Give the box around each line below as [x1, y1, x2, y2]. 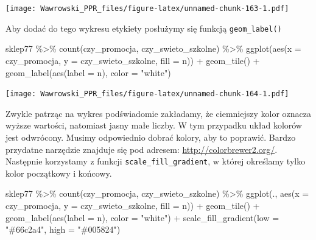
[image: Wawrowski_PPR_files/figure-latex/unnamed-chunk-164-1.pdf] [5, 90, 289, 99]
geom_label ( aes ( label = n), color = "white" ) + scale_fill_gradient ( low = [5, 211, 279, 224]
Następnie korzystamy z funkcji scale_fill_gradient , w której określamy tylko [5, 155, 306, 168]
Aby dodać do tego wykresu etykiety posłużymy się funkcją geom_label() [5, 21, 282, 34]
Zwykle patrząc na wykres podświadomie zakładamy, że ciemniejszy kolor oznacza [5, 107, 311, 119]
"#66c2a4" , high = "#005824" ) [5, 223, 121, 236]
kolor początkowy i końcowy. [5, 166, 112, 179]
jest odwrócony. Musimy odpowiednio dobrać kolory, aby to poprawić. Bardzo [5, 130, 296, 143]
